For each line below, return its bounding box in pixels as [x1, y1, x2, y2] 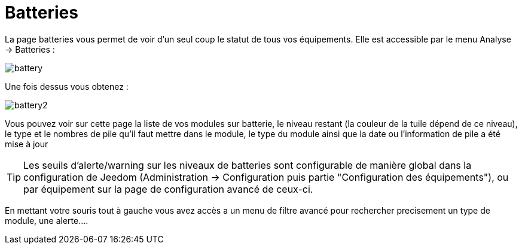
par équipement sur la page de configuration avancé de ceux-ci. [23, 183, 313, 195]
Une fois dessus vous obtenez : [5, 81, 129, 92]
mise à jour [5, 138, 48, 149]
